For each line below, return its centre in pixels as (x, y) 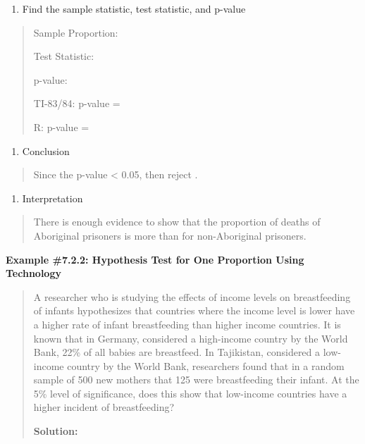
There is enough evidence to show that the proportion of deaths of (177, 222)
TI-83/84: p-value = (77, 103)
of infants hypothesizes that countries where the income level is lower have (194, 310)
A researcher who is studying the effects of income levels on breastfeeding (192, 296)
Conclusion (46, 150)
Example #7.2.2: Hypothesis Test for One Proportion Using (155, 259)
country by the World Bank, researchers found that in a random (206, 365)
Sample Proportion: (76, 32)
